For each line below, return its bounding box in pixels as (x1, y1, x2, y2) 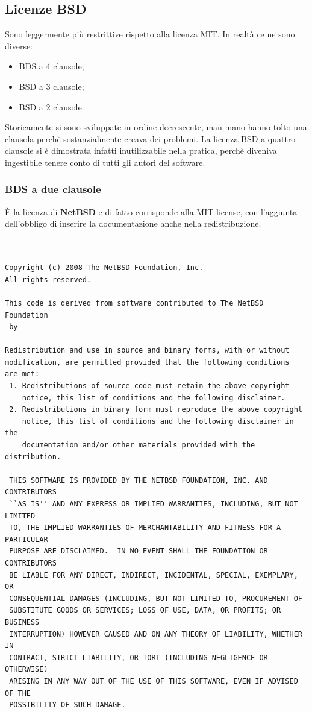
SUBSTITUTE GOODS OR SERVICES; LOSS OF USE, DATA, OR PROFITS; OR (9, 606, 281, 615)
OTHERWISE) (5, 665, 48, 674)
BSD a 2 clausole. (19, 100, 84, 113)
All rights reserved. (5, 275, 92, 284)
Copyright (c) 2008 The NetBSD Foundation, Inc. (5, 263, 204, 273)
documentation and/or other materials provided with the (22, 441, 255, 450)
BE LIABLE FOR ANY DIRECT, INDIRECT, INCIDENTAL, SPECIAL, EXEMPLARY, (9, 570, 298, 579)
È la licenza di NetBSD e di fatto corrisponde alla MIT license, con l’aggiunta (5, 205, 298, 218)
